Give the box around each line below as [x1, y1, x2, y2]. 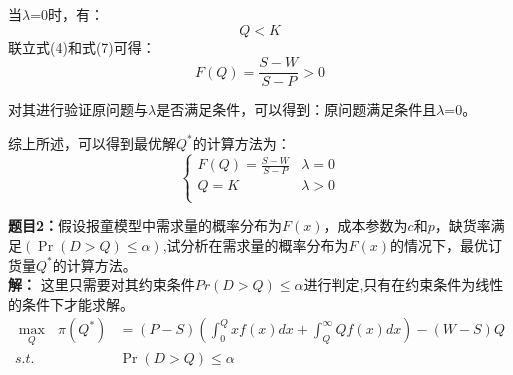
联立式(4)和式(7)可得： [8, 36, 156, 57]
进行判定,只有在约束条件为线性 [303, 274, 504, 295]
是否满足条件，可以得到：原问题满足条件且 [156, 99, 437, 120]
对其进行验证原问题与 [8, 99, 148, 120]
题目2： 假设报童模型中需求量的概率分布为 [8, 215, 283, 236]
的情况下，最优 [390, 234, 489, 255]
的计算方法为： [192, 132, 291, 153]
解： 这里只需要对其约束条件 [8, 274, 195, 295]
